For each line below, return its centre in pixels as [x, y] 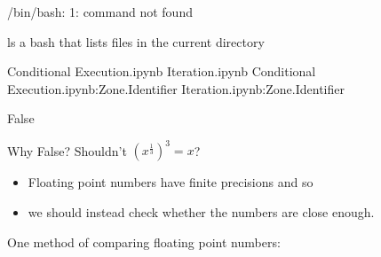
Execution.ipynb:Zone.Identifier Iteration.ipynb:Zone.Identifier [176, 88]
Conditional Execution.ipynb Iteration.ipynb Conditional [162, 71]
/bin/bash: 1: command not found [100, 12]
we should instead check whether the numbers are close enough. [201, 212]
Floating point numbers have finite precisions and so [171, 182]
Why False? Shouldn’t [67, 150]
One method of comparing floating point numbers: [144, 241]
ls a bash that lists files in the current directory [136, 41]
